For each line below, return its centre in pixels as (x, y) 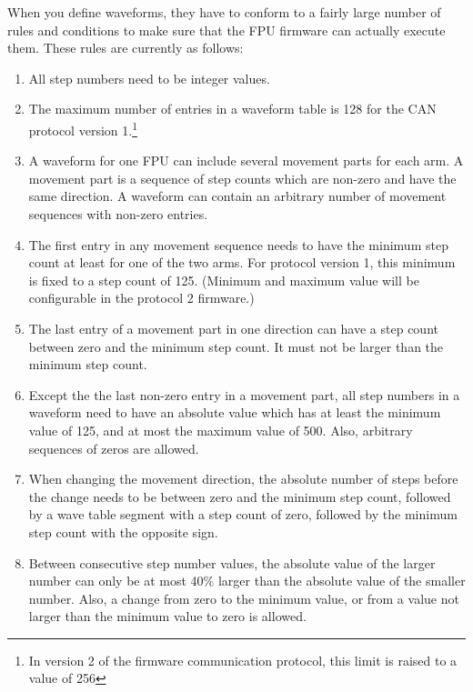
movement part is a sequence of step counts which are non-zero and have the (242, 178)
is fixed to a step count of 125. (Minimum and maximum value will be (224, 280)
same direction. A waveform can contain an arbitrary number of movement (237, 196)
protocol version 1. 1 (83, 128)
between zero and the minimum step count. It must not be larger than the (236, 346)
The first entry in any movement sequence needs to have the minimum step (238, 244)
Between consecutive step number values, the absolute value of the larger (232, 562)
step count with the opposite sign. (123, 532)
